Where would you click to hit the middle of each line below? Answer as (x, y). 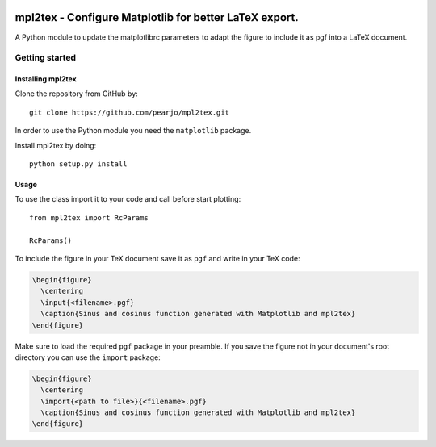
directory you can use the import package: (88, 357)
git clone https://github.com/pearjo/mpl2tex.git (130, 112)
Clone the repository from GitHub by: (77, 94)
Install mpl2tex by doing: (56, 145)
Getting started (46, 58)
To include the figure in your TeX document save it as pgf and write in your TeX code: (157, 258)
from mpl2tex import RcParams (89, 217)
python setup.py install (78, 164)
